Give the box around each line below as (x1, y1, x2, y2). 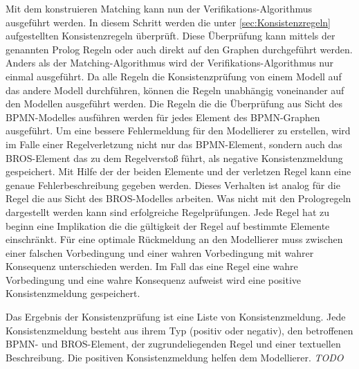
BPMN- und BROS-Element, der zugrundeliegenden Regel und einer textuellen (6, 336, 341, 351)
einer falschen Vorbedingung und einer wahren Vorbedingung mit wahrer (6, 245, 314, 260)
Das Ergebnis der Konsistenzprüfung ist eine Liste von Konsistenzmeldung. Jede (6, 309, 346, 324)
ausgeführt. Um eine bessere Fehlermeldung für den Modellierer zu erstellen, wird (6, 123, 351, 138)
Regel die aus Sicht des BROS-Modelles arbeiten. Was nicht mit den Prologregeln (6, 191, 351, 206)
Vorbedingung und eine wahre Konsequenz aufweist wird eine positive (6, 272, 301, 287)
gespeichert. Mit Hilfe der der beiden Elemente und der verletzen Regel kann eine (6, 164, 351, 179)
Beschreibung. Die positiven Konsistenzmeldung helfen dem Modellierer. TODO (6, 350, 344, 364)
